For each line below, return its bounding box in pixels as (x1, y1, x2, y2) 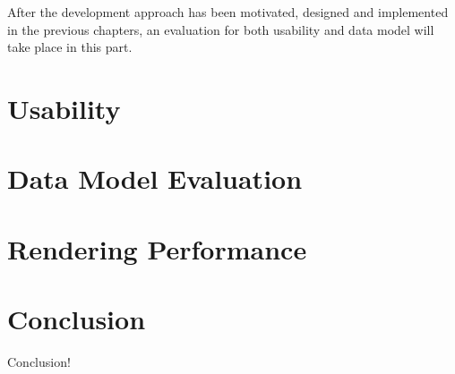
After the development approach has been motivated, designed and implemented (7, 3, 449, 21)
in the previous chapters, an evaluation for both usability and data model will (7, 20, 434, 38)
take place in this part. (7, 38, 133, 56)
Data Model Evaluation (7, 160, 303, 197)
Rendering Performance (7, 230, 307, 267)
